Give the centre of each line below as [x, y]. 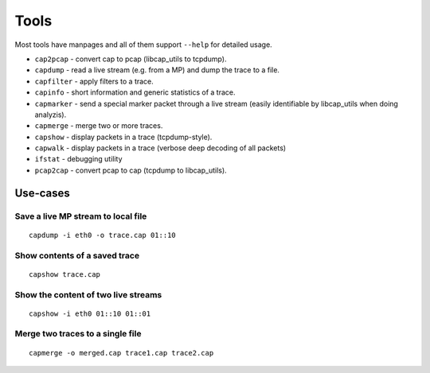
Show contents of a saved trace [77, 255]
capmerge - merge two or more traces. [99, 126]
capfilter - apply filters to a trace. [94, 81]
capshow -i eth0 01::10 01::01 [90, 313]
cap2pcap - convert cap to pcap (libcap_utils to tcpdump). [131, 59]
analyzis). [51, 115]
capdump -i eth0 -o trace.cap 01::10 [103, 235]
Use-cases [43, 193]
